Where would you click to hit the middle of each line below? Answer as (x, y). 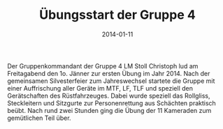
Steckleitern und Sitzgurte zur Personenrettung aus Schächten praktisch (112, 103)
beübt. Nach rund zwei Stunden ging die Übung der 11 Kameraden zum (109, 110)
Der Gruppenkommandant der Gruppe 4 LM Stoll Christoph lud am (103, 66)
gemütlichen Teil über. (39, 118)
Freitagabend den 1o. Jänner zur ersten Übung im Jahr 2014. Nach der (109, 73)
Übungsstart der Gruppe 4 (117, 15)
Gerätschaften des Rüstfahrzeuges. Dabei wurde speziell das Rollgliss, (109, 96)
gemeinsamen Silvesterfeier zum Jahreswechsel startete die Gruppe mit (111, 81)
